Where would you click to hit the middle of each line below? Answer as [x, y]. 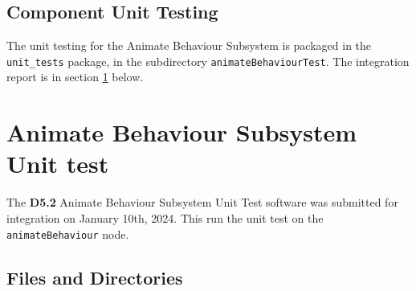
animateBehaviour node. [68, 234]
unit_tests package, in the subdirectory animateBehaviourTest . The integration [208, 61]
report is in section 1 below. [75, 77]
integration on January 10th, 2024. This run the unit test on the [165, 217]
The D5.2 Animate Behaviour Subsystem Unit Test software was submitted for [202, 202]
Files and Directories [95, 277]
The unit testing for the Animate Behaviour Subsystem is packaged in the [189, 45]
